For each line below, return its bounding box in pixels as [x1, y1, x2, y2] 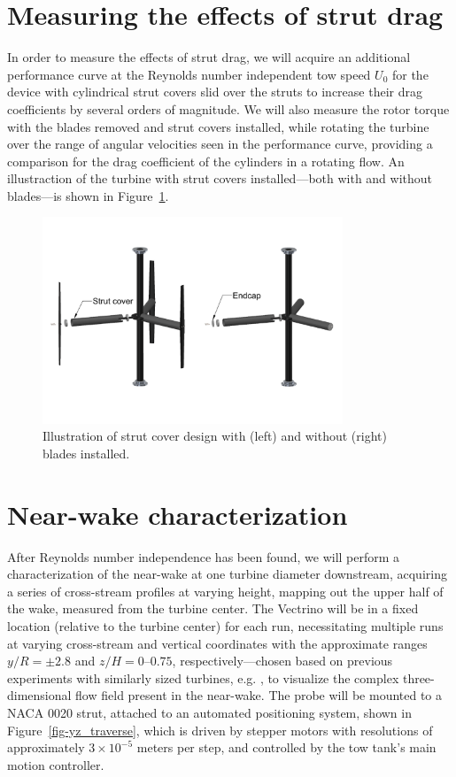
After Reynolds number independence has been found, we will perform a [7, 547, 400, 565]
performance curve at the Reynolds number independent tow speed [7, 65, 371, 83]
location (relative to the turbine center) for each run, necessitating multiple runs [7, 616, 444, 635]
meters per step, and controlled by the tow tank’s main [136, 738, 437, 757]
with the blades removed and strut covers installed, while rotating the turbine [7, 117, 429, 135]
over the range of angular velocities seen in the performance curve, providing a [7, 135, 433, 153]
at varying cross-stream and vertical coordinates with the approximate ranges [7, 634, 428, 652]
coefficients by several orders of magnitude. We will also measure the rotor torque [7, 99, 450, 118]
